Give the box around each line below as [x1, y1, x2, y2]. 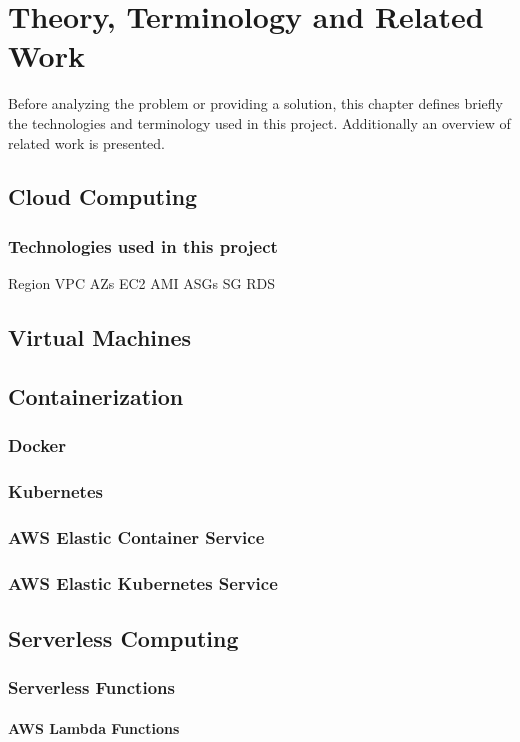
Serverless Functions [8, 675, 175, 700]
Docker [8, 433, 66, 458]
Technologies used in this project [8, 233, 278, 258]
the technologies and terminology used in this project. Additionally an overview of [8, 112, 511, 133]
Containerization [8, 380, 184, 411]
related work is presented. [8, 132, 165, 153]
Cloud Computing [8, 181, 198, 212]
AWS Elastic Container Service [8, 524, 265, 549]
